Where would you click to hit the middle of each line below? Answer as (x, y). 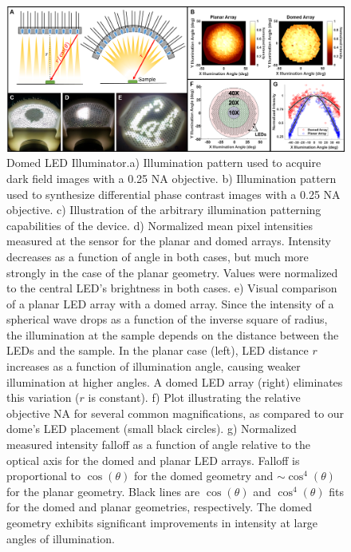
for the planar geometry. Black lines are (103, 491)
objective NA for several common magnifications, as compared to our (175, 413)
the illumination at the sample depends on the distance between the (173, 334)
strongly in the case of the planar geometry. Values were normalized (172, 272)
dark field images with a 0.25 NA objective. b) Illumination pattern (172, 178)
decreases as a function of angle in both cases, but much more (158, 256)
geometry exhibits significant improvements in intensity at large (162, 523)
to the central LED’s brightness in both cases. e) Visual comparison (172, 288)
